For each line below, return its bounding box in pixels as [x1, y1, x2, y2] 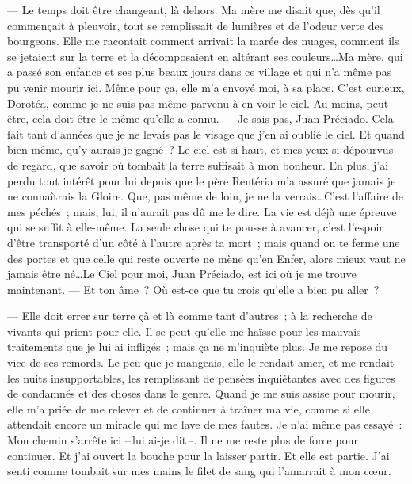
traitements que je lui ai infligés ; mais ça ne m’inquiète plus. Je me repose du [7, 338, 388, 355]
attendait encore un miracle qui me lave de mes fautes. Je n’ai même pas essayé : [7, 416, 402, 433]
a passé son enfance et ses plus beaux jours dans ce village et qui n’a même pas [7, 63, 392, 80]
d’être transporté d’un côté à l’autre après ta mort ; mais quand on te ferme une [7, 234, 400, 250]
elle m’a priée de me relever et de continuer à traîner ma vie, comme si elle [7, 400, 370, 417]
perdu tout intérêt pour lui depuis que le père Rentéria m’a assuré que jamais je [7, 172, 396, 189]
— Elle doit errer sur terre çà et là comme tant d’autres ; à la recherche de [7, 307, 372, 324]
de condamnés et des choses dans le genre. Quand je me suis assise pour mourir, [7, 385, 395, 402]
